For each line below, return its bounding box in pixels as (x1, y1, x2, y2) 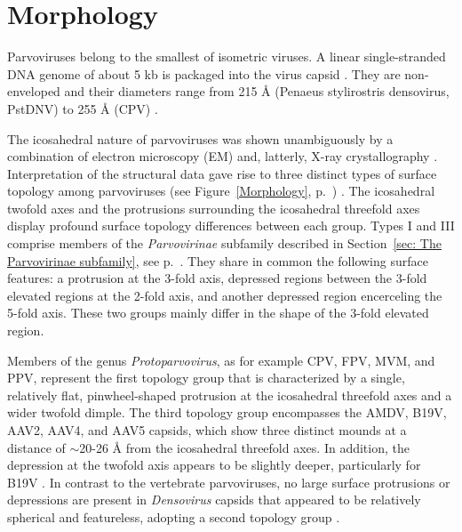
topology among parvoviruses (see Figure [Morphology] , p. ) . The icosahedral (7, 181, 435, 200)
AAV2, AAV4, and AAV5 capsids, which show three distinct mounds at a (7, 421, 407, 439)
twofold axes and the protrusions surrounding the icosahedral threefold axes (7, 198, 420, 217)
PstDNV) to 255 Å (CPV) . (7, 99, 158, 117)
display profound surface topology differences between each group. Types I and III (7, 216, 455, 235)
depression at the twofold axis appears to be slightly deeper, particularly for (7, 455, 421, 474)
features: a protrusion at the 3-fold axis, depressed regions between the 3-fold (7, 269, 427, 287)
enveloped (7, 82, 60, 101)
